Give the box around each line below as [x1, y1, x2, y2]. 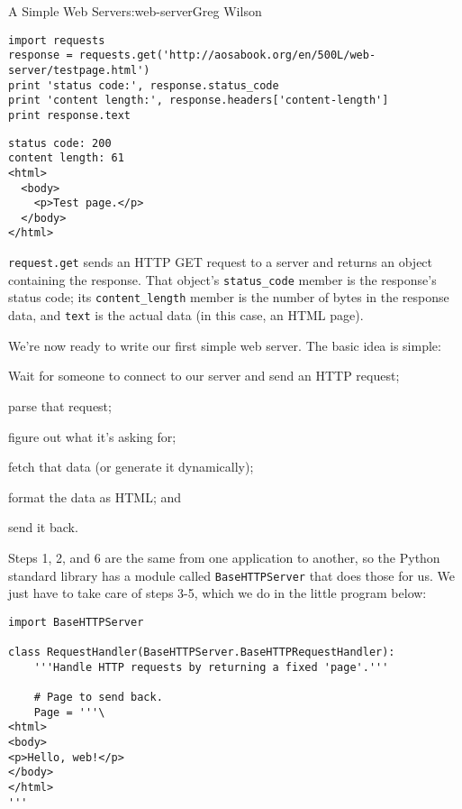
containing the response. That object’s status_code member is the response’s [8, 270, 437, 289]
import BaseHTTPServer [8, 615, 144, 629]
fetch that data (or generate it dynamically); [8, 457, 254, 476]
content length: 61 [8, 152, 124, 165]
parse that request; [8, 396, 112, 415]
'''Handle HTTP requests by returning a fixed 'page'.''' [33, 660, 389, 674]
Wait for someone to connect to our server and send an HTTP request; [8, 366, 400, 385]
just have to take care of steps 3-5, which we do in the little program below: [8, 584, 427, 602]
